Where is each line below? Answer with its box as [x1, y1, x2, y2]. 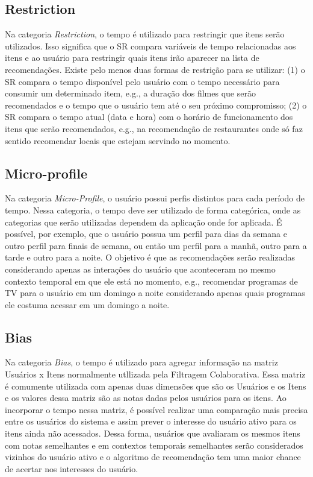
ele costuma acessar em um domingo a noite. [5, 298, 170, 311]
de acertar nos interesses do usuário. [5, 462, 138, 475]
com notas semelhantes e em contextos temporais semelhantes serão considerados [5, 438, 303, 451]
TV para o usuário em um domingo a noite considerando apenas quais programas [5, 286, 305, 299]
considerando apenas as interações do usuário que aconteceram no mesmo [5, 262, 276, 275]
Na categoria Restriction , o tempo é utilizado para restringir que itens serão [5, 28, 285, 40]
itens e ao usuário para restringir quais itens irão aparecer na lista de [5, 51, 259, 64]
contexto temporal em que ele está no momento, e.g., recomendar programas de [5, 274, 298, 287]
